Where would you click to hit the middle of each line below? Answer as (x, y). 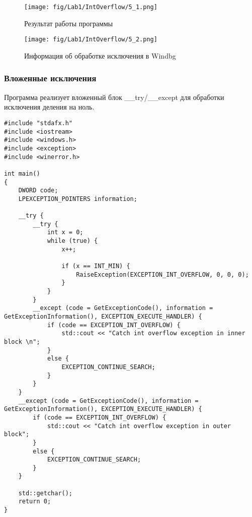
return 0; (35, 502)
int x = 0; (65, 232)
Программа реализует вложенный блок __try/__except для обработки (114, 97)
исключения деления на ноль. (49, 107)
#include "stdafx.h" (38, 123)
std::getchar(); (46, 493)
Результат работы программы (69, 23)
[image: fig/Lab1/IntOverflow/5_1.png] (91, 7)
